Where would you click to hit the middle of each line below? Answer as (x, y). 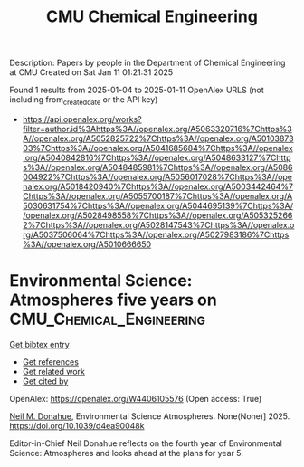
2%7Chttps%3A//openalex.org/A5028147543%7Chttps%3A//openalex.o (158, 224)
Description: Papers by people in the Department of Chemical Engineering (147, 63)
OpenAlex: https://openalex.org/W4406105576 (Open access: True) (136, 398)
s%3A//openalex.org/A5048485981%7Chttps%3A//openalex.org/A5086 (157, 167)
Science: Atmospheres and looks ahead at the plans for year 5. (127, 453)
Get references (51, 362)
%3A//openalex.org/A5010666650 (87, 244)
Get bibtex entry (39, 344)
